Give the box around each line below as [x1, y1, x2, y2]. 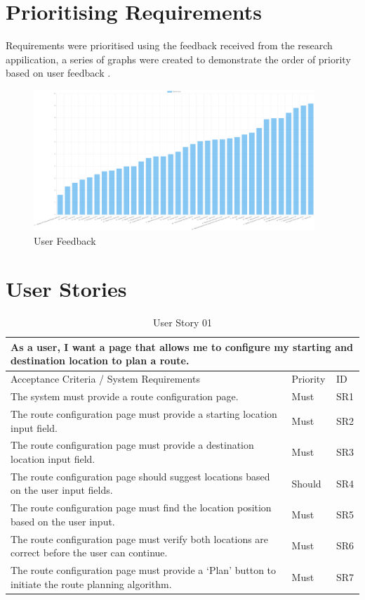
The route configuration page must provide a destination [11, 438, 254, 452]
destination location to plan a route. [11, 353, 190, 368]
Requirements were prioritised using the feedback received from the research [6, 38, 333, 53]
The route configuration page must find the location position [11, 500, 272, 515]
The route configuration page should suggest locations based [11, 468, 270, 483]
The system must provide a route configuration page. [11, 389, 239, 404]
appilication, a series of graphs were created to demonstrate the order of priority [6, 51, 351, 66]
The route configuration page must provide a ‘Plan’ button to [11, 563, 277, 577]
